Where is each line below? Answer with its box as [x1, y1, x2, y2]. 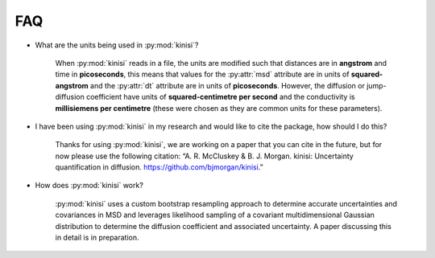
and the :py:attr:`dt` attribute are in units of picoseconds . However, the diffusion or [89, 80, 366, 90]
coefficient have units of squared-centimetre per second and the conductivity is [85, 92, 355, 102]
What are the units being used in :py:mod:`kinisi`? [35, 40, 199, 50]
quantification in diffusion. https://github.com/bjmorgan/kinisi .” [55, 162, 263, 172]
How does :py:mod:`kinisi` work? [35, 181, 144, 190]
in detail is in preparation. [55, 233, 140, 243]
